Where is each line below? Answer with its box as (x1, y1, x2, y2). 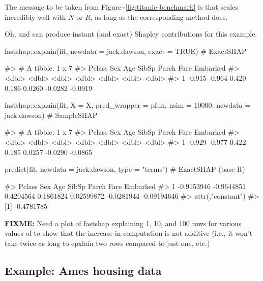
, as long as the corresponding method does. (90, 11, 228, 22)
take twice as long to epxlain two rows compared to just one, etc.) (5, 237, 210, 248)
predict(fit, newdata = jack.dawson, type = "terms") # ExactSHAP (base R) (5, 164, 245, 174)
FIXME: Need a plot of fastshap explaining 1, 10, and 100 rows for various (5, 217, 242, 228)
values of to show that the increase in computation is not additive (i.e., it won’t (5, 228, 253, 238)
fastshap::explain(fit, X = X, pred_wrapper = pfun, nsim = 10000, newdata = (5, 100, 251, 110)
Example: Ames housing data (5, 262, 162, 278)
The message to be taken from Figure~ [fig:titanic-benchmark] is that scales (5, 2, 238, 12)
